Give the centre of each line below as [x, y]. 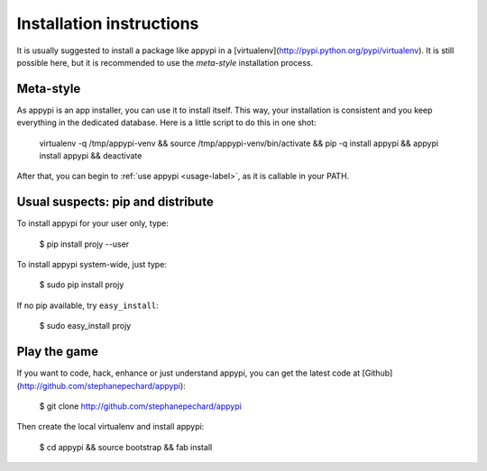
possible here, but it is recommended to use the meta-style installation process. [165, 62]
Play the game [58, 352]
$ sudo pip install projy [82, 285]
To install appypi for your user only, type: [92, 223]
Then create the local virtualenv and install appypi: [110, 427]
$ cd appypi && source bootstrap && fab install [126, 447]
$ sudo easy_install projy [85, 326]
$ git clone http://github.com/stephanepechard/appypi [141, 406]
